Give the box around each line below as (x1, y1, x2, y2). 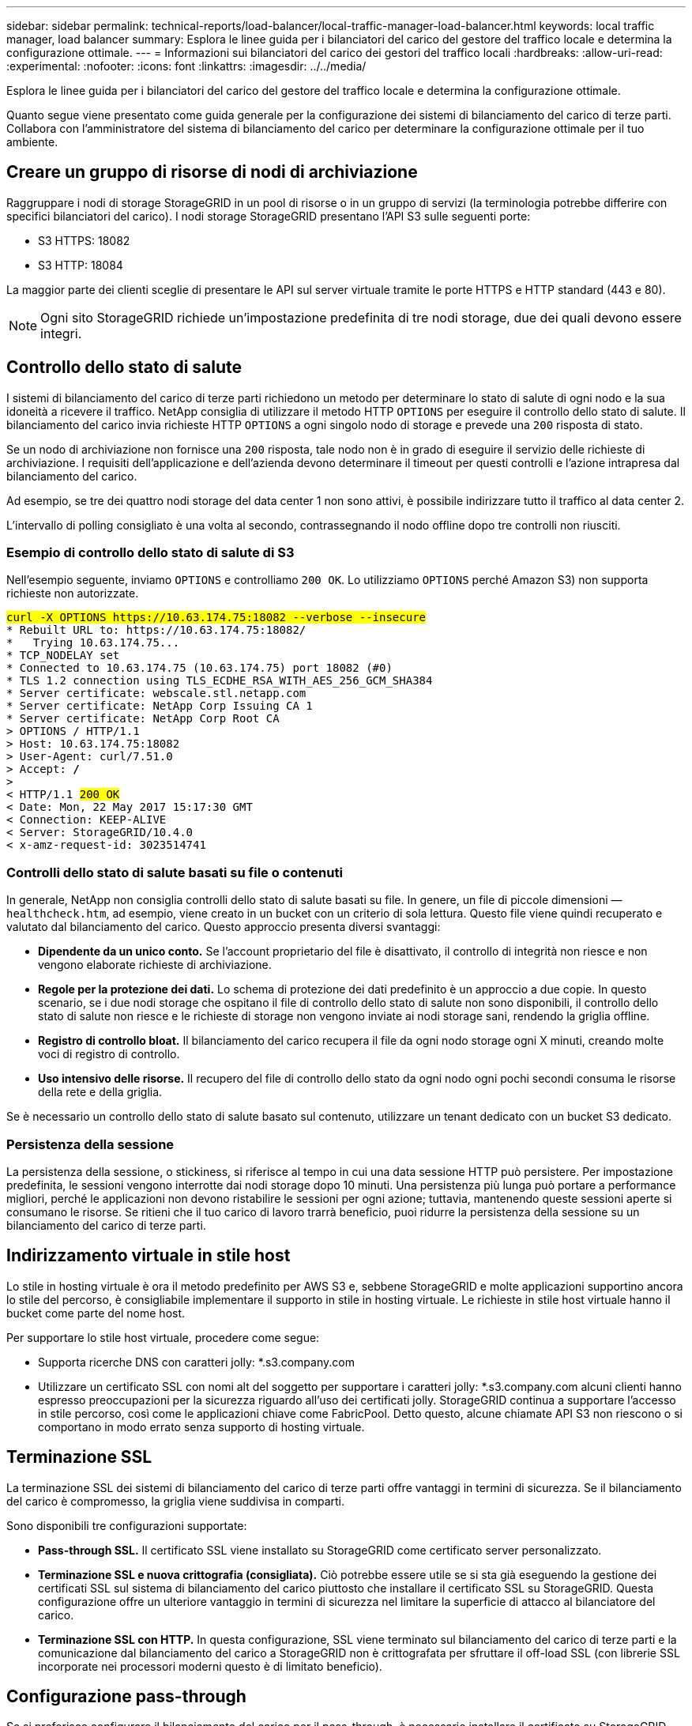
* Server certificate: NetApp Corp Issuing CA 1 (6, 699, 313, 713)
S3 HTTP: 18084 (38, 258, 123, 272)
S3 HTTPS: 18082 (38, 233, 130, 247)
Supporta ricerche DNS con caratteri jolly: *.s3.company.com (38, 1355, 355, 1369)
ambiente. (6, 135, 58, 149)
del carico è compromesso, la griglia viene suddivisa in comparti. (6, 1494, 345, 1508)
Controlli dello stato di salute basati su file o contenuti (6, 864, 343, 880)
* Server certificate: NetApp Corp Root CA (6, 712, 280, 725)
